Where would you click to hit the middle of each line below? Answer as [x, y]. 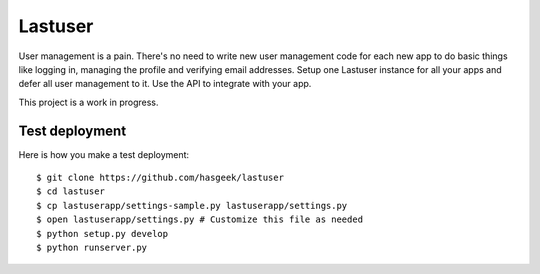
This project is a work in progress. [88, 102]
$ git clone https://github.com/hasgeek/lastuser [160, 178]
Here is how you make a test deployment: [104, 154]
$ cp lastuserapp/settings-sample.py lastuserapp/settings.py [192, 205]
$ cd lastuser [70, 191]
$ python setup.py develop [102, 233]
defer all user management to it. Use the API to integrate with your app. [165, 84]
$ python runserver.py [92, 247]
